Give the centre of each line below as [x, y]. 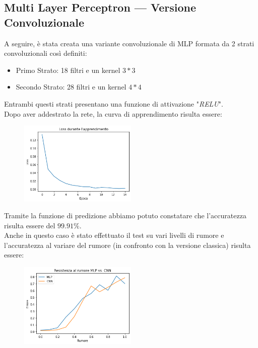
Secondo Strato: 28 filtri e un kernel [71, 87]
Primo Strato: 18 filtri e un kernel [68, 70]
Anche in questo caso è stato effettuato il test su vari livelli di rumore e [114, 235]
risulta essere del [30, 225]
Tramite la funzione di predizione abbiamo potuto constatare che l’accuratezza [125, 215]
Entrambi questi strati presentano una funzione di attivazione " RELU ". [114, 103]
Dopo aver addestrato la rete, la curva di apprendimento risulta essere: [113, 113]
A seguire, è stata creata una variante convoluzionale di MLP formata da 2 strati [129, 43]
